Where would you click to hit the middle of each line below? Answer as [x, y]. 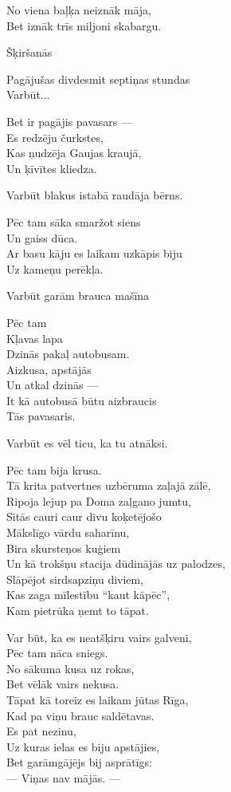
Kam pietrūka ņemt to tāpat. [78, 610]
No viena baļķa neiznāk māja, [79, 10]
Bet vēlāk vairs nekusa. [63, 684]
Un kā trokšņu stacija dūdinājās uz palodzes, [116, 563]
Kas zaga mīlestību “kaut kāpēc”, [88, 595]
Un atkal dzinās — [53, 385]
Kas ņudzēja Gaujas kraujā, [74, 153]
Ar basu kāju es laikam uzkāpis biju [94, 253]
